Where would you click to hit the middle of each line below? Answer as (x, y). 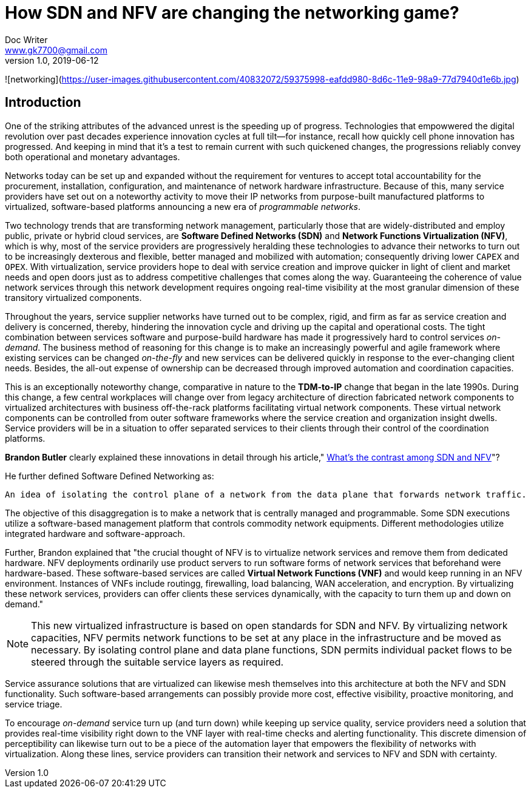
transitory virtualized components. (73, 297)
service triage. (34, 704)
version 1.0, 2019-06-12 (52, 60)
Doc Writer (26, 39)
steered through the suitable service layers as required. (157, 662)
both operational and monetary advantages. (93, 157)
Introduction (43, 103)
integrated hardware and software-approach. (95, 533)
